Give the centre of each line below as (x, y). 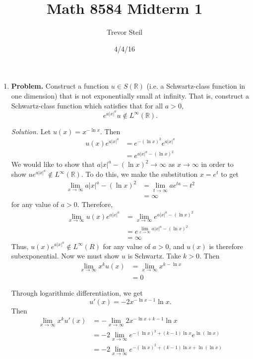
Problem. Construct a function (60, 86)
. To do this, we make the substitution (139, 174)
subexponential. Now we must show (65, 256)
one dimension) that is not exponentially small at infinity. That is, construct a (130, 95)
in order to (217, 164)
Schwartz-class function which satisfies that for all (87, 105)
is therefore (226, 246)
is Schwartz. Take (154, 256)
